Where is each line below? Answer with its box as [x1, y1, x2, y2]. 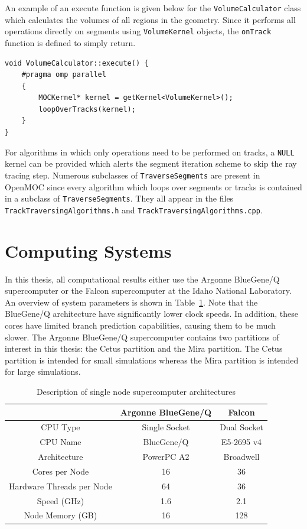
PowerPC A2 [142, 450, 190, 463]
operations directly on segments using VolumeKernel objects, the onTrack [5, 25, 272, 37]
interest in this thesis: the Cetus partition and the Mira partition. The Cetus [5, 342, 283, 355]
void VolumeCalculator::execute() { [5, 59, 149, 67]
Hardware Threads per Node [9, 479, 112, 492]
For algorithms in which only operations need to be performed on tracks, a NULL [5, 145, 295, 158]
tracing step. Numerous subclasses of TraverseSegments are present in [5, 168, 260, 181]
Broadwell [223, 450, 260, 463]
